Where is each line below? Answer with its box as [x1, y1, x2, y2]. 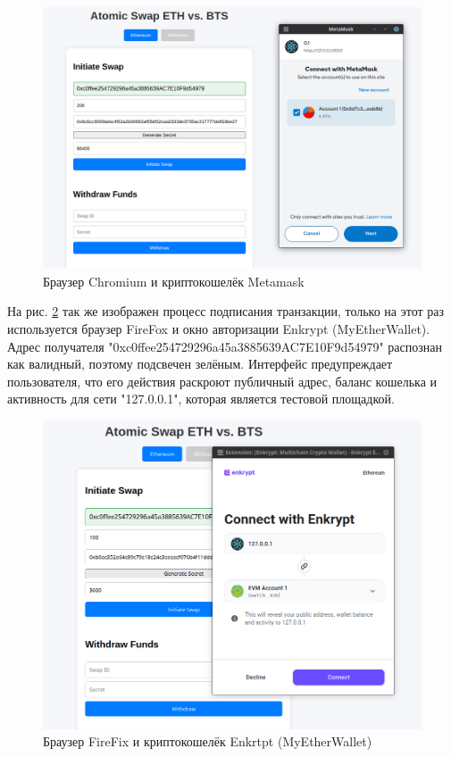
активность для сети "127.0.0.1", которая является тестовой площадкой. [7, 389, 395, 408]
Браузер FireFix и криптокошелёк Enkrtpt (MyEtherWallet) [43, 732, 372, 751]
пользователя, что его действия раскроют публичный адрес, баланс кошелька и [7, 371, 438, 390]
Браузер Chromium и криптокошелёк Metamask [43, 271, 305, 290]
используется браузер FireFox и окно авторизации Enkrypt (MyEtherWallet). [7, 319, 430, 337]
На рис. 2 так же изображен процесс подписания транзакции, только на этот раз [7, 302, 444, 320]
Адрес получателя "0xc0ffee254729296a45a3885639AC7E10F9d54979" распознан [7, 337, 442, 355]
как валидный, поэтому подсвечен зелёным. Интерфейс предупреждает [7, 354, 393, 373]
